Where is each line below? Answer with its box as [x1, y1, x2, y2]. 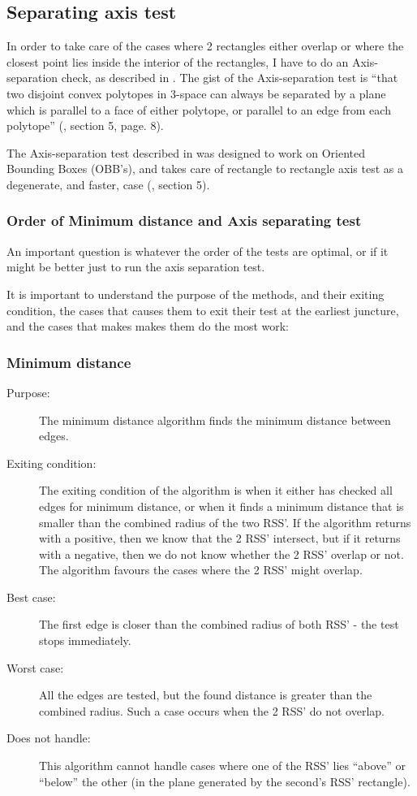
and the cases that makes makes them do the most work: [6, 318, 290, 335]
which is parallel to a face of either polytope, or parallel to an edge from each [6, 101, 391, 118]
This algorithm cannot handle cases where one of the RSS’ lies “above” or [39, 757, 406, 774]
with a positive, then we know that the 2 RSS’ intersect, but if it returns [39, 530, 401, 547]
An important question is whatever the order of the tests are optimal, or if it [6, 242, 389, 259]
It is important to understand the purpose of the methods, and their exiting [6, 285, 385, 302]
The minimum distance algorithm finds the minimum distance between [39, 411, 391, 428]
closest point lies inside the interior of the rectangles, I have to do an [6, 53, 349, 70]
